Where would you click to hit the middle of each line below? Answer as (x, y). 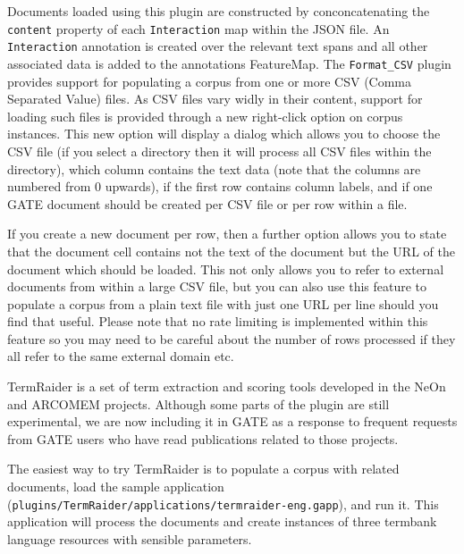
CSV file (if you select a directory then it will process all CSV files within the (219, 151)
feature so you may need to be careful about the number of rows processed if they (232, 338)
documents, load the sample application (116, 487)
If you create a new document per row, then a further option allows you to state (227, 234)
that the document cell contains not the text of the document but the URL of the (231, 251)
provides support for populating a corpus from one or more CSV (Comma (210, 81)
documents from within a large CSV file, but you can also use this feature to (217, 286)
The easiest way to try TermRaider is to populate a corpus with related (203, 469)
